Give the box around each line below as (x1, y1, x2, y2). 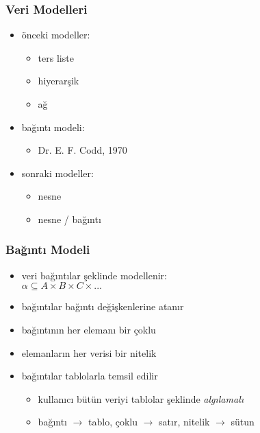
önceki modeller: (21, 27, 90, 42)
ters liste (38, 50, 74, 65)
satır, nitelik (159, 414, 210, 429)
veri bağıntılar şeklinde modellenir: (21, 268, 167, 282)
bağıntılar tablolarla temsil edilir (21, 368, 158, 383)
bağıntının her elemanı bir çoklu (21, 322, 156, 336)
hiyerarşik (38, 73, 79, 88)
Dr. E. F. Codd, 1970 (38, 143, 127, 157)
